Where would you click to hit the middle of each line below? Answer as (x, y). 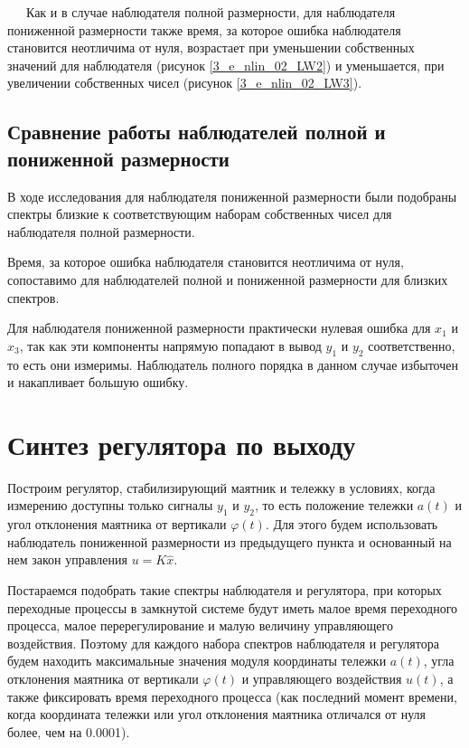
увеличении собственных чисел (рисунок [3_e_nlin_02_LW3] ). (185, 83)
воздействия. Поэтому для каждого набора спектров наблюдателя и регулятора (223, 643)
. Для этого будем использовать (352, 524)
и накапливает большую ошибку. (98, 382)
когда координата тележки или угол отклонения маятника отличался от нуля (216, 714)
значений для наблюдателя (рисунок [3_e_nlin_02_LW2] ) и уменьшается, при (226, 65)
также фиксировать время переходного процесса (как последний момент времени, (232, 696)
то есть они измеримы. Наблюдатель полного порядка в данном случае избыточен (233, 364)
